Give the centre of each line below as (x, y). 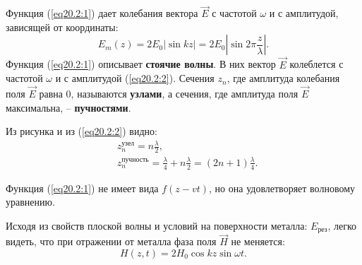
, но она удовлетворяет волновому (282, 188)
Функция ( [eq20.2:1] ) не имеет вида (82, 188)
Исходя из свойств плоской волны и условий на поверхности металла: (157, 225)
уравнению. (30, 202)
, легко (342, 225)
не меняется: (258, 241)
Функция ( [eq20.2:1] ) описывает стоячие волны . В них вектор (141, 64)
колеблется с (316, 64)
